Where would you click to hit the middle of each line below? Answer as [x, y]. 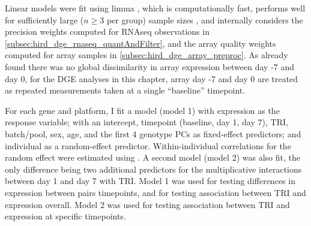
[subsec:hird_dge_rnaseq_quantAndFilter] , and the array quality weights [140, 43]
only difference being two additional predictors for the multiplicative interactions [153, 169]
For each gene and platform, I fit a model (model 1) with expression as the [142, 110]
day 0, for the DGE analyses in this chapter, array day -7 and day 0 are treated [151, 78]
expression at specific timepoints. [65, 216]
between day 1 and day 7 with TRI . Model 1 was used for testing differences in [150, 181]
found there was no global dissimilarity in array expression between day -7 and [150, 66]
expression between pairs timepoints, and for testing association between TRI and [155, 192]
